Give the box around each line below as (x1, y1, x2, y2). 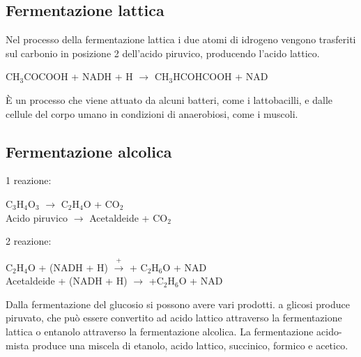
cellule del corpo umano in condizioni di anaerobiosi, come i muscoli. (6, 106, 298, 121)
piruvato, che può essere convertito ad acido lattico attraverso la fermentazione (6, 310, 342, 325)
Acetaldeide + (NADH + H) (6, 273, 128, 288)
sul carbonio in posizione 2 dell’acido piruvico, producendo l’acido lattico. (6, 45, 320, 60)
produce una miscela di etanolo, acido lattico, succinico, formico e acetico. (32, 337, 348, 352)
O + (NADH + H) (27, 259, 108, 274)
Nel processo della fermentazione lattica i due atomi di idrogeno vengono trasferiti (6, 32, 356, 47)
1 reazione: (6, 173, 52, 188)
